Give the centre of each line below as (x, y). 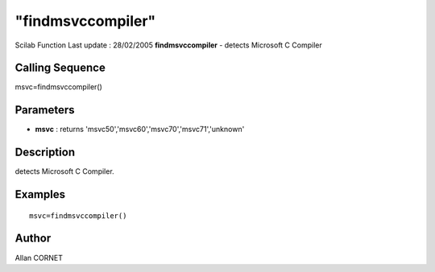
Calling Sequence (60, 68)
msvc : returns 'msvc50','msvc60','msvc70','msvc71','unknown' (140, 130)
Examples (40, 194)
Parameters (45, 110)
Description (45, 152)
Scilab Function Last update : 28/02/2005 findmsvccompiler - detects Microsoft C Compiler (168, 45)
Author (33, 239)
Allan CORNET (39, 258)
